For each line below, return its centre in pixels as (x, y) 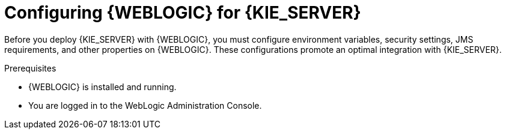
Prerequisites (30, 68)
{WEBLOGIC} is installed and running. (102, 87)
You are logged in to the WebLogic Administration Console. (145, 105)
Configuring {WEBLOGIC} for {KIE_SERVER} (183, 13)
